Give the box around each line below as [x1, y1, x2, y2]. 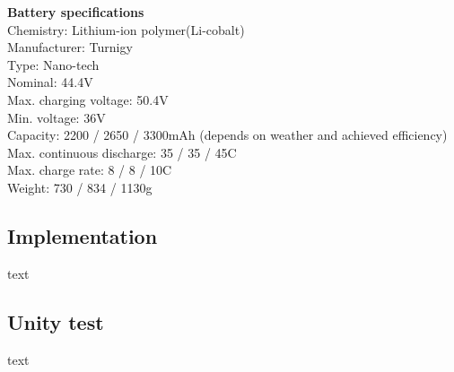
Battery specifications [7, 3, 144, 21]
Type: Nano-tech [7, 55, 100, 74]
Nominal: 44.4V [7, 73, 93, 91]
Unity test [7, 307, 104, 335]
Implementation [7, 221, 158, 249]
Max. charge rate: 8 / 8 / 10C [7, 160, 172, 179]
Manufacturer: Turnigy [7, 38, 133, 56]
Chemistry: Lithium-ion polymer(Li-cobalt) [7, 20, 245, 39]
